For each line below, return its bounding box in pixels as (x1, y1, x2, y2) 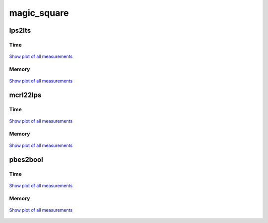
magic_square (9, 7, 69, 18)
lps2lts (9, 26, 31, 35)
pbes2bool (9, 155, 43, 164)
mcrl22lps (9, 90, 42, 99)
